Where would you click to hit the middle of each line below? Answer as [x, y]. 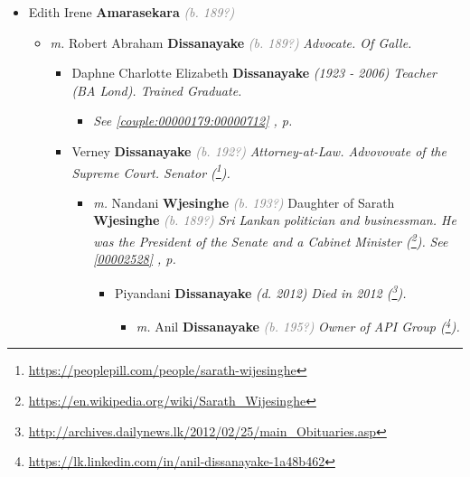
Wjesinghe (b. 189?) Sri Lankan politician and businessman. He [275, 220]
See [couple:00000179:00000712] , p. [193, 121]
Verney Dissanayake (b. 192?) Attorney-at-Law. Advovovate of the [259, 150]
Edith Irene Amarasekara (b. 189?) [132, 12]
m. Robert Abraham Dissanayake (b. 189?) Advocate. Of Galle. [231, 42]
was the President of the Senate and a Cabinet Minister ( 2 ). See [271, 240]
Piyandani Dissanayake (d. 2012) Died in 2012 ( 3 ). [260, 291]
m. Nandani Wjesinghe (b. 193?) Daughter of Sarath [244, 202]
